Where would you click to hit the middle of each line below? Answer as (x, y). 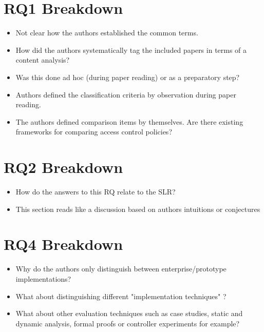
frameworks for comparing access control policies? (94, 132)
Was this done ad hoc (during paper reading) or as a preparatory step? (128, 77)
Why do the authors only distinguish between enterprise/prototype (121, 269)
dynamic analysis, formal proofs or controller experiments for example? (128, 323)
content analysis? (43, 60)
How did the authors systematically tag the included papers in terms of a (131, 50)
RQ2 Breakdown (63, 167)
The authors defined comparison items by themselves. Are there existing (129, 121)
